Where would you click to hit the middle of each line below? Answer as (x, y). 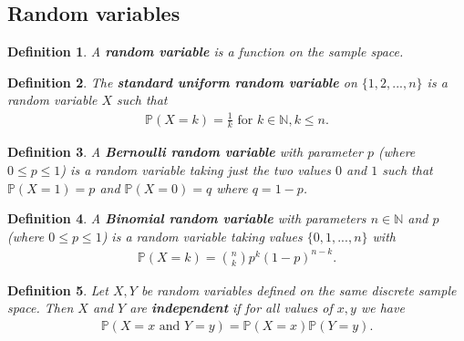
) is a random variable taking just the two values (196, 169)
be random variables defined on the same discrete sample (299, 289)
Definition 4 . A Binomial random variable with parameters (187, 218)
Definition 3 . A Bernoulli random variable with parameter (185, 152)
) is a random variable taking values (202, 236)
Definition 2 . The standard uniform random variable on (182, 82)
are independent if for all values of (231, 308)
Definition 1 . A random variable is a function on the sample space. (206, 52)
